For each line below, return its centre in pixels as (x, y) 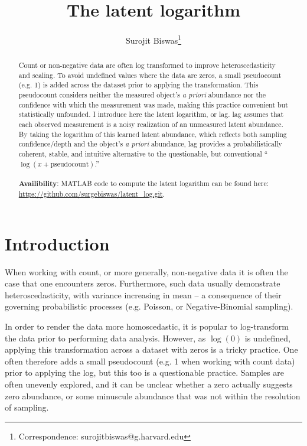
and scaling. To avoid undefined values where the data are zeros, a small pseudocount (150, 75)
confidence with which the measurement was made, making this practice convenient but (153, 104)
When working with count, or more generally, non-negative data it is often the (146, 271)
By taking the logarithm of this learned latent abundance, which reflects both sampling (153, 134)
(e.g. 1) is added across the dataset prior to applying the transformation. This (138, 85)
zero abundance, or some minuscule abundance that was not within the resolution (153, 395)
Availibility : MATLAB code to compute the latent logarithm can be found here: (143, 184)
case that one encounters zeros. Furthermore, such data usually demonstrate (143, 283)
